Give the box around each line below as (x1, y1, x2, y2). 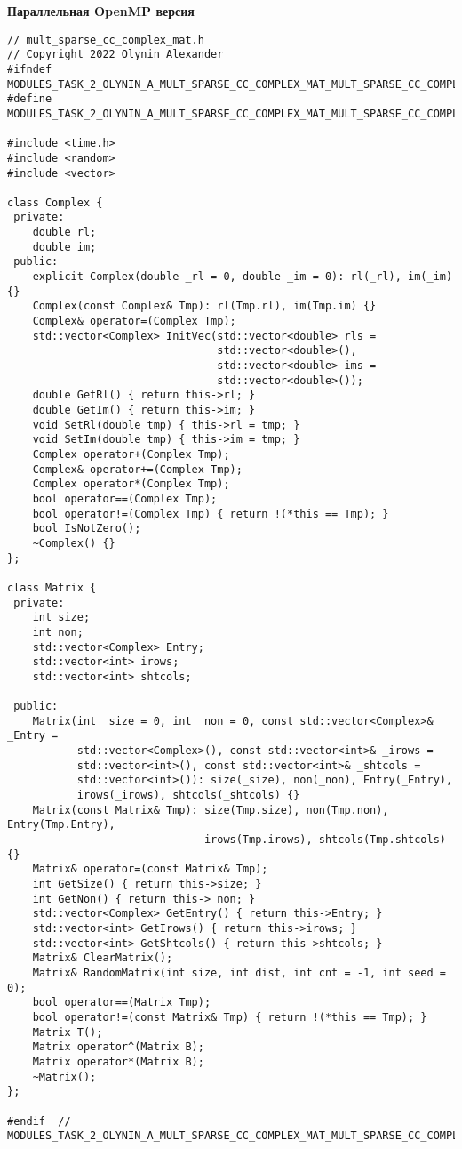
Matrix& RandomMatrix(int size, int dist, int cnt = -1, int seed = (32, 966, 446, 979)
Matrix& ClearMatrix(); (32, 952, 173, 965)
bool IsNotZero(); (32, 522, 141, 535)
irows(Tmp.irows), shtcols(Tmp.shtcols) (203, 833, 446, 847)
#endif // (7, 1114, 71, 1128)
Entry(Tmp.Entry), (7, 818, 115, 832)
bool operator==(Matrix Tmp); (32, 996, 211, 1009)
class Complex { (7, 196, 103, 209)
